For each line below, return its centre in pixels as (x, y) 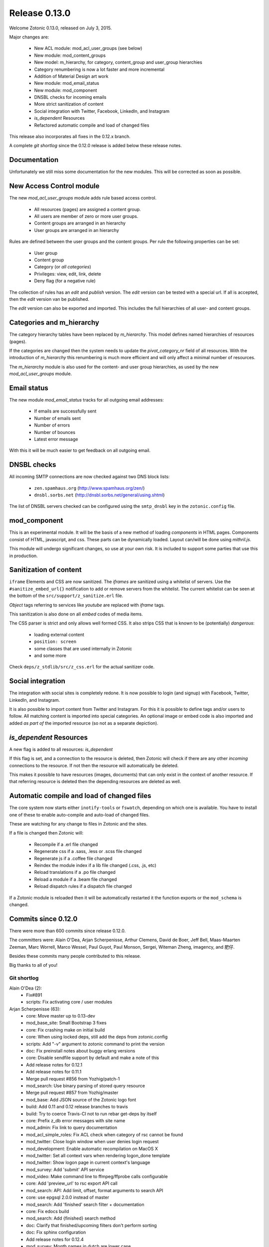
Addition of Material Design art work (71, 76)
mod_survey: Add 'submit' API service (65, 1169)
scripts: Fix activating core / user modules (69, 1002)
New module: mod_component (66, 90)
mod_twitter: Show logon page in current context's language (88, 1163)
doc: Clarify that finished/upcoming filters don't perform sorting (91, 1225)
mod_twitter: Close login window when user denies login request (92, 1142)
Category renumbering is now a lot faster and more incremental (99, 69)
